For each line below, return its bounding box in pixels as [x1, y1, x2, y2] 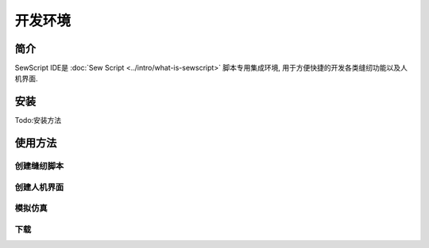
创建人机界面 [14, 181, 64, 193]
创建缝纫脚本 [14, 161, 64, 172]
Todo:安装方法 [14, 116, 62, 125]
